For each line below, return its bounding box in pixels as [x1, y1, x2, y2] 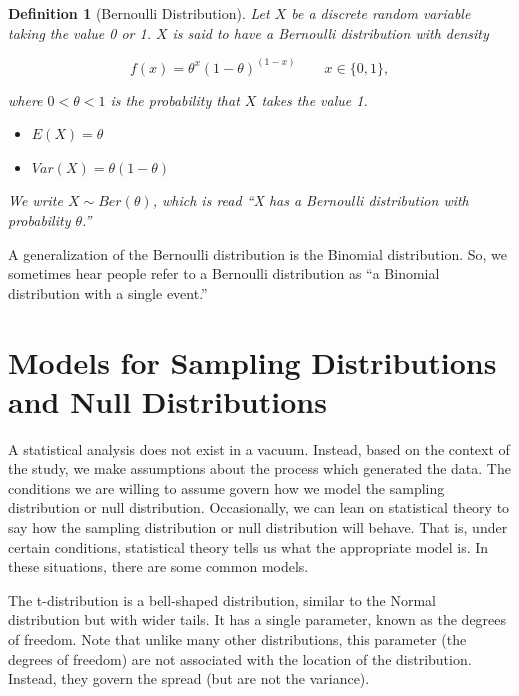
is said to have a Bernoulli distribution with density [172, 22, 489, 43]
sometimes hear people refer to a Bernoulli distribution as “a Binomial [8, 263, 440, 284]
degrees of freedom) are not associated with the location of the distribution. [8, 648, 472, 669]
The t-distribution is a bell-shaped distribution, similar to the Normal [8, 589, 436, 610]
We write [8, 190, 63, 211]
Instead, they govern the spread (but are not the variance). [8, 668, 370, 689]
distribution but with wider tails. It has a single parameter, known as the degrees [8, 609, 507, 630]
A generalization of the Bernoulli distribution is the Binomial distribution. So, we [8, 243, 507, 264]
